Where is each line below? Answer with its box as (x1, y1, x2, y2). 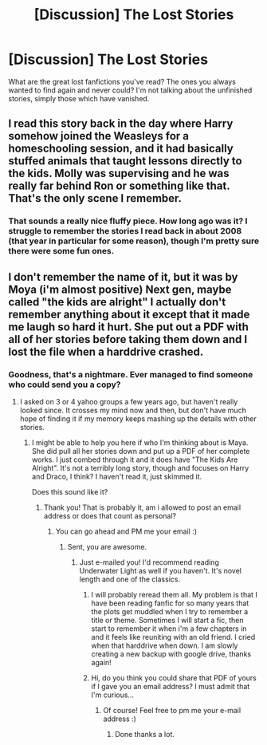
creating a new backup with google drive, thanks (91, 648, 252, 659)
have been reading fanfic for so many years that (91, 598, 249, 608)
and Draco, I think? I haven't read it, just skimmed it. (31, 471, 202, 481)
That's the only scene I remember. (8, 191, 182, 205)
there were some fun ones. (8, 246, 115, 257)
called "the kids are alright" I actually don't (8, 295, 226, 309)
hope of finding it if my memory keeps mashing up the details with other (19, 413, 257, 424)
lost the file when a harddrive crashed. (8, 345, 204, 358)
